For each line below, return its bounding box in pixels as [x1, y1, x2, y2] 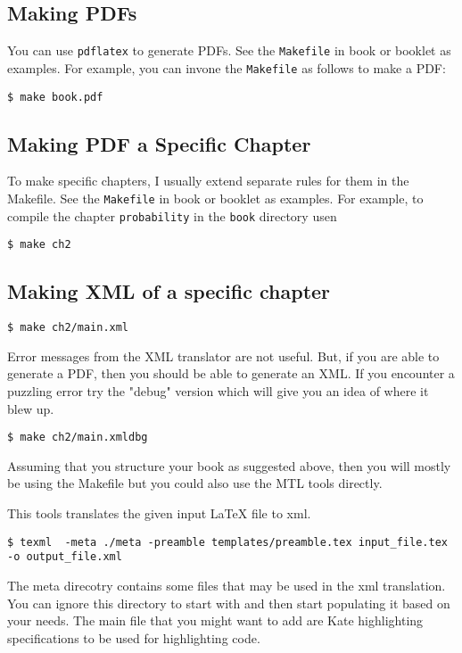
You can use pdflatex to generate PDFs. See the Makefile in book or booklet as [7, 41, 451, 60]
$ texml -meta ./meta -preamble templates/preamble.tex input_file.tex [7, 535, 448, 549]
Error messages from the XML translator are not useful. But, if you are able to [7, 346, 440, 365]
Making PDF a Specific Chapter [7, 129, 311, 157]
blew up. [7, 399, 54, 417]
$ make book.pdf [7, 90, 103, 103]
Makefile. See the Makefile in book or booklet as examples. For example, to [7, 188, 424, 207]
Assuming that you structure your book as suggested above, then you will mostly [7, 456, 451, 475]
